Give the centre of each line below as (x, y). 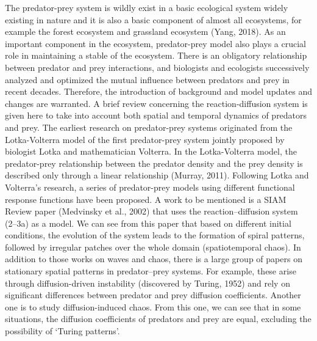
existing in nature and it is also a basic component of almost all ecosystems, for (153, 19)
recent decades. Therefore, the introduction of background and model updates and (158, 91)
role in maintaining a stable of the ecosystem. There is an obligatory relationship (156, 55)
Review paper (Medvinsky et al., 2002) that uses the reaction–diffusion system (151, 211)
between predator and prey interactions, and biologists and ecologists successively (157, 67)
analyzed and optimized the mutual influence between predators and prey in (147, 79)
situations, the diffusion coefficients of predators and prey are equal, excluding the (158, 319)
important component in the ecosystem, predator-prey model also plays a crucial (155, 43)
